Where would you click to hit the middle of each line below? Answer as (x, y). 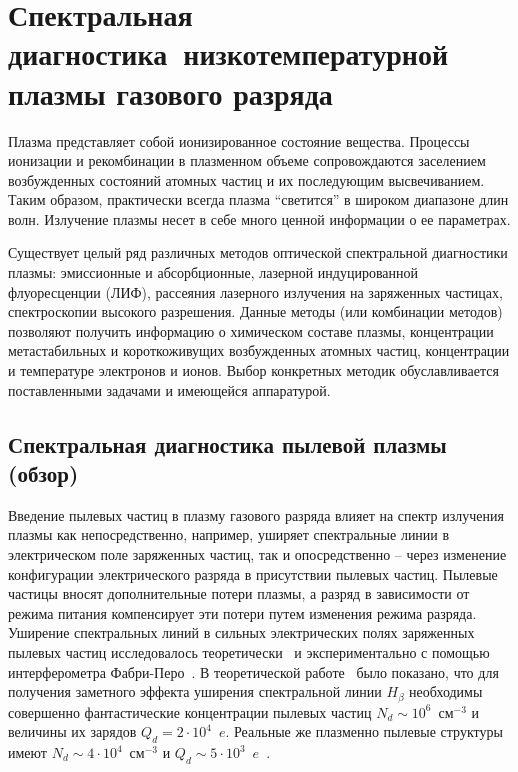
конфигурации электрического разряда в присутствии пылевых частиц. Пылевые (253, 573)
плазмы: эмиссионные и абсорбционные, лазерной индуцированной (213, 272)
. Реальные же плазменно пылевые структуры (364, 731)
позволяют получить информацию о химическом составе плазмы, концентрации (251, 330)
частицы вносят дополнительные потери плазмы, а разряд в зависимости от (239, 593)
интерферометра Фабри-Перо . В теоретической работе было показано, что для (253, 671)
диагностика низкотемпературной (228, 53)
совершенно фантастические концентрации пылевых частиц (190, 711)
